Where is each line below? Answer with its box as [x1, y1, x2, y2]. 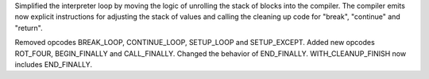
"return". [14, 23, 43, 32]
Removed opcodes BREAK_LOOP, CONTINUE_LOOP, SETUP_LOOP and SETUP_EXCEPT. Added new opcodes [14, 38, 375, 47]
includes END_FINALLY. [14, 59, 93, 69]
